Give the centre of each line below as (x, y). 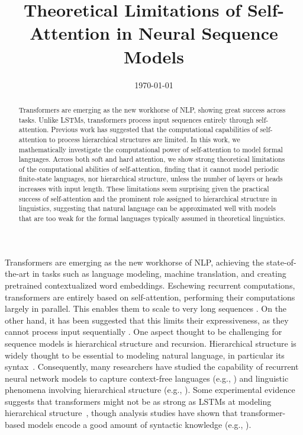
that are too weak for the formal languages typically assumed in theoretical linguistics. (152, 218)
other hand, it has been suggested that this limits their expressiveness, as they (147, 320)
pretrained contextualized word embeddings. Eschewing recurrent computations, (150, 285)
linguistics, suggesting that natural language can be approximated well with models (147, 208)
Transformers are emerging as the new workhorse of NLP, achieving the (134, 262)
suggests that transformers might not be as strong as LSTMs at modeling (138, 401)
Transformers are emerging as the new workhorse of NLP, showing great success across (152, 109)
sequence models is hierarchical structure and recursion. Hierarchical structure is (151, 343)
